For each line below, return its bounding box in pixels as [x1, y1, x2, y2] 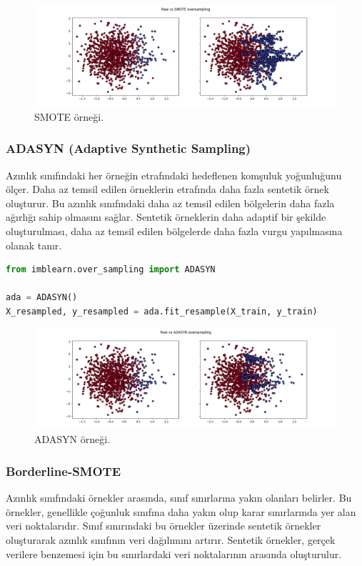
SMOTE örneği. [34, 109, 104, 124]
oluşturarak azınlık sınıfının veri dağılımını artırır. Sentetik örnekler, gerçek [6, 532, 336, 547]
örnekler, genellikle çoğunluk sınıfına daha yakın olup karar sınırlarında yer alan [6, 504, 356, 519]
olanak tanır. [6, 237, 62, 252]
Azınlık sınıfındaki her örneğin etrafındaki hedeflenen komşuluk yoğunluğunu [6, 167, 342, 182]
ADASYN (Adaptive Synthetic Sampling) [6, 139, 251, 157]
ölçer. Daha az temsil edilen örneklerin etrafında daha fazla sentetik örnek [6, 182, 329, 197]
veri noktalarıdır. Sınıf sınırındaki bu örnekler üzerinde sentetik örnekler [6, 518, 321, 533]
